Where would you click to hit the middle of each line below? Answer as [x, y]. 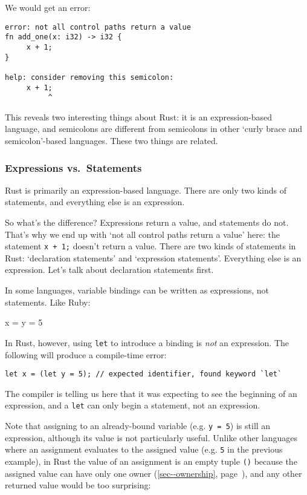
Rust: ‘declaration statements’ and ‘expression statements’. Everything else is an [153, 257]
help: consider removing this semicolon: [89, 77]
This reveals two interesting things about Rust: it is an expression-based [138, 116]
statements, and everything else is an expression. [95, 202]
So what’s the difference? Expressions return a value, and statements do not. [147, 222]
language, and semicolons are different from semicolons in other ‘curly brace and [154, 129]
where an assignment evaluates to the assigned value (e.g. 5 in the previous [144, 449]
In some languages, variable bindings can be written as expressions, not [137, 290]
